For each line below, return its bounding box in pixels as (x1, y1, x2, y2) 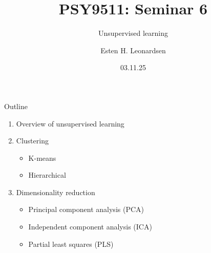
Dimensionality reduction (16, 186, 95, 197)
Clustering (16, 135, 49, 146)
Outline (4, 100, 28, 111)
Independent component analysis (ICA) (28, 221, 152, 232)
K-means (28, 152, 56, 163)
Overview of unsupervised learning (16, 118, 124, 129)
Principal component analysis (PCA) (28, 204, 144, 215)
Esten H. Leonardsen (100, 45, 166, 55)
